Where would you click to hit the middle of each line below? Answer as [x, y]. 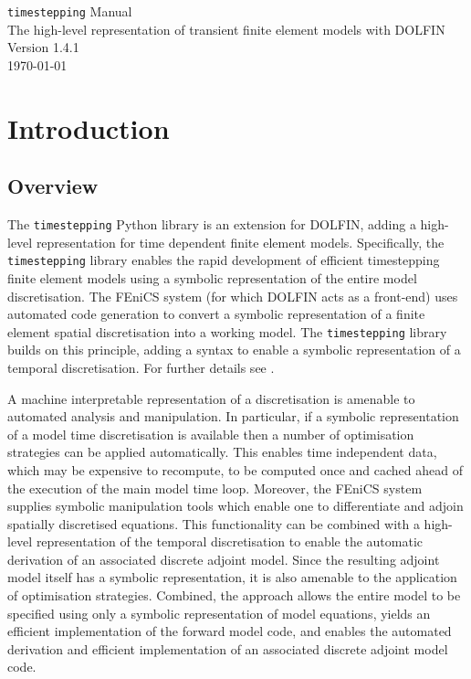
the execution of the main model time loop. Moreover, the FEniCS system [215, 488]
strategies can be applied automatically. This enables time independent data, [222, 452]
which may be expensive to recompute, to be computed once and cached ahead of [235, 469]
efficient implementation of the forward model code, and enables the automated [230, 631]
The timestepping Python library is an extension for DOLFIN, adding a [212, 224]
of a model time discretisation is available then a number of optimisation [211, 434]
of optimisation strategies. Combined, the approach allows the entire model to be [234, 595]
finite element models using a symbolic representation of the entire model [212, 277]
